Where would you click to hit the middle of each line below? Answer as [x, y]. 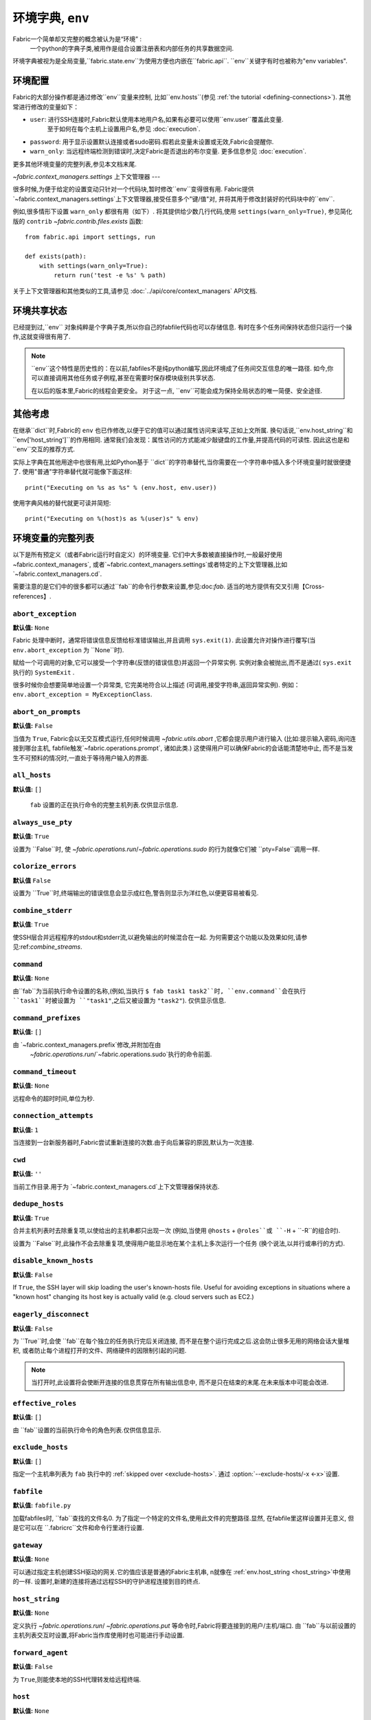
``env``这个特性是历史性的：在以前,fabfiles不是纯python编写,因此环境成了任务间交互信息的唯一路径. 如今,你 [182, 368]
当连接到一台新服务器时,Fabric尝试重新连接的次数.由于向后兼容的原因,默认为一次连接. [133, 1143]
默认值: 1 [26, 1130]
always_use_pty [42, 822]
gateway [27, 1545]
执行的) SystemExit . [44, 672]
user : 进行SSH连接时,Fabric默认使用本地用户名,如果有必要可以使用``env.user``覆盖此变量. [157, 120]
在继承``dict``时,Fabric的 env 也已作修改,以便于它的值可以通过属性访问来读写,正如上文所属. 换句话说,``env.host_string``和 [183, 430]
